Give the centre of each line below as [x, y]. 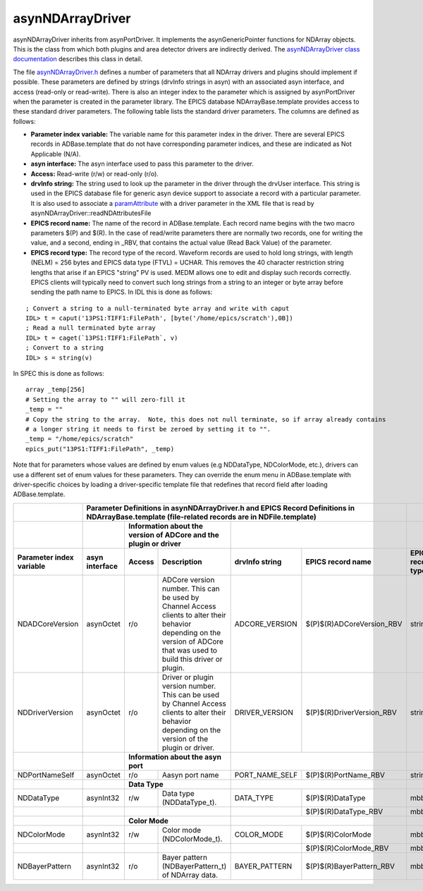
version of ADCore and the [173, 534]
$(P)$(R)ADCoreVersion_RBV [354, 624]
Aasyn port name [191, 775]
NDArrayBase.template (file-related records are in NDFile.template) [201, 517]
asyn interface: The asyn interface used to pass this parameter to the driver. [142, 164]
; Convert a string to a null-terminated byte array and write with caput [158, 308]
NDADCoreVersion [48, 624]
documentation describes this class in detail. [78, 59]
